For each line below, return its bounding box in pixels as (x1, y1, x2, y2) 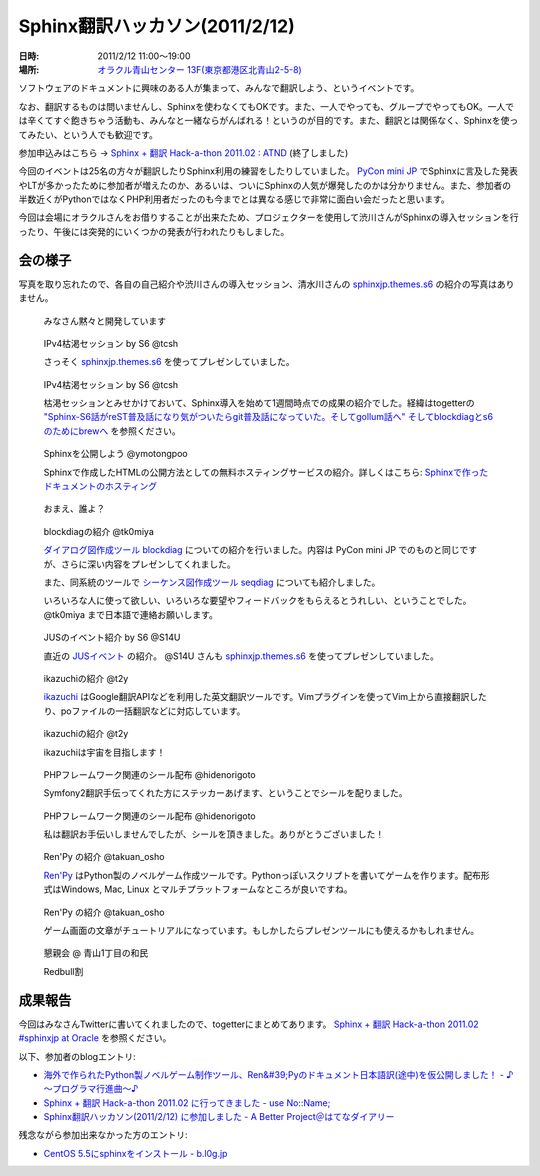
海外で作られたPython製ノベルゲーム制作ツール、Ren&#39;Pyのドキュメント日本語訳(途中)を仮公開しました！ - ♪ (43, 1068, 514, 1080)
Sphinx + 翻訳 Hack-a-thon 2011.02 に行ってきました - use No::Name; (43, 1096, 331, 1109)
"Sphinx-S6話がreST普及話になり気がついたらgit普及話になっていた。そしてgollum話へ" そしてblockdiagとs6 (43, 411, 494, 423)
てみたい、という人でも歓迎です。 (18, 128, 159, 140)
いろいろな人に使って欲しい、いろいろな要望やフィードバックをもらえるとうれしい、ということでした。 (43, 595, 472, 607)
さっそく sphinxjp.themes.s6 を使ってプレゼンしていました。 (43, 356, 295, 368)
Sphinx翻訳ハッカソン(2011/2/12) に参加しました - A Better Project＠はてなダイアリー (43, 1111, 395, 1123)
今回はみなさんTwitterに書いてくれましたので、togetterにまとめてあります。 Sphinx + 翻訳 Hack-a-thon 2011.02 (18, 1018, 479, 1030)
